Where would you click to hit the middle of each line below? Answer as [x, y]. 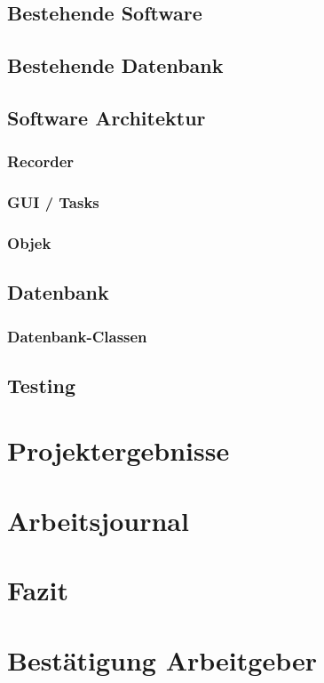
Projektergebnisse [119, 450]
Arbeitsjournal [98, 520]
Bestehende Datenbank [115, 65]
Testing [41, 385]
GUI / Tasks [53, 202]
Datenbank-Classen [77, 336]
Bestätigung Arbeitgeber [162, 659]
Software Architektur [107, 117]
